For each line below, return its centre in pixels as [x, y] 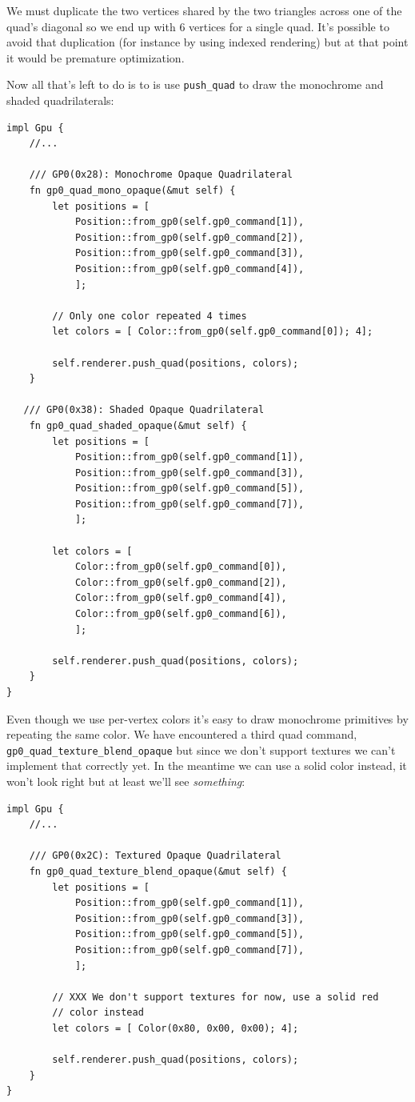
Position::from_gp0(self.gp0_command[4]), [190, 268]
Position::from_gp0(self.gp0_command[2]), [190, 237]
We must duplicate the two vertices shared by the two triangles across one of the [204, 10]
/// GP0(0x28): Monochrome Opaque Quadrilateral [161, 175]
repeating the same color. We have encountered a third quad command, [182, 734]
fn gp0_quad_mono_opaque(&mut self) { [132, 190]
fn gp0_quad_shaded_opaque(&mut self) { [138, 425]
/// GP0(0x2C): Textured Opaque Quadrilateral [155, 856]
